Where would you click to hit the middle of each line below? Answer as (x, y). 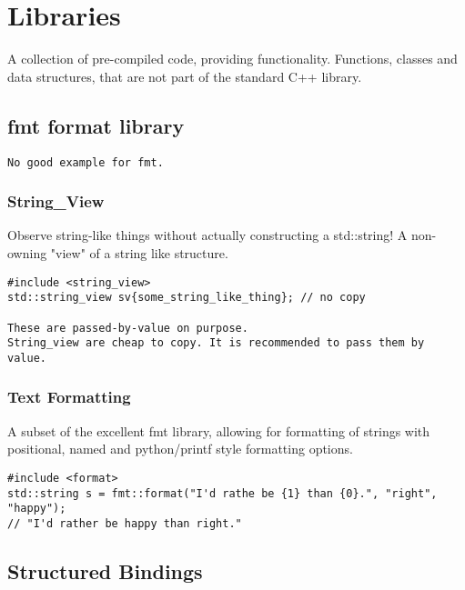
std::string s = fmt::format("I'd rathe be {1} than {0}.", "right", (222, 493)
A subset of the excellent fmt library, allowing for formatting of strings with (219, 430)
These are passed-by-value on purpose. (128, 328)
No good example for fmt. (86, 162)
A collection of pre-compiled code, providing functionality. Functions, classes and (232, 59)
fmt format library (96, 125)
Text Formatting (69, 397)
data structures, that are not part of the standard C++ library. (185, 76)
